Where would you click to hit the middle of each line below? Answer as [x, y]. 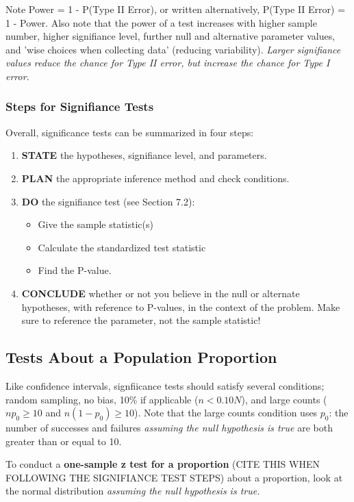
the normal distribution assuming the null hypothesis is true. [133, 491]
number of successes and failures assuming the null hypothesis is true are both [169, 428]
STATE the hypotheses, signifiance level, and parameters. [144, 155]
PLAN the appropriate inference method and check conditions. [155, 178]
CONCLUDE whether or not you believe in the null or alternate [161, 293]
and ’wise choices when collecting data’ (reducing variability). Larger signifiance [173, 49]
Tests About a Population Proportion [141, 357]
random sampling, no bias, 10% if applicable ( [102, 399]
